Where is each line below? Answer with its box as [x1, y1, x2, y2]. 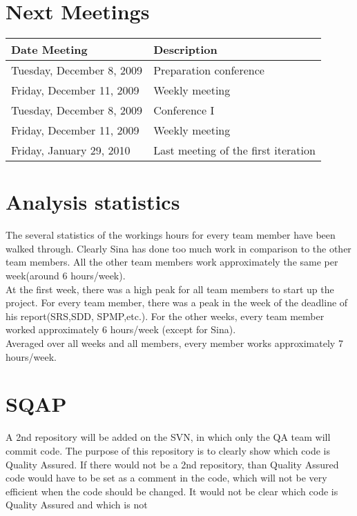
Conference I [153, 102, 215, 119]
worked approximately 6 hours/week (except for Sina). [6, 322, 236, 337]
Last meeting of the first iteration [153, 142, 316, 159]
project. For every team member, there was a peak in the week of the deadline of [6, 295, 348, 310]
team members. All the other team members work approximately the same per [6, 255, 338, 269]
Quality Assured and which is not [6, 497, 148, 512]
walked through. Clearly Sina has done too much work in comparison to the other [6, 241, 351, 255]
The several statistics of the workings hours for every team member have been [6, 228, 336, 242]
